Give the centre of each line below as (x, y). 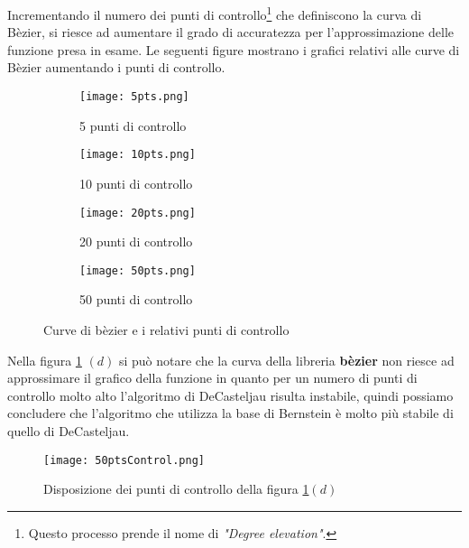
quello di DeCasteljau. (69, 431)
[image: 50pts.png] (138, 270)
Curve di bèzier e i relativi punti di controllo (166, 330)
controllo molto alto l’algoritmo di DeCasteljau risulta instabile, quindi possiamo (230, 395)
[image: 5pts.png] (134, 97)
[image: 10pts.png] (138, 155)
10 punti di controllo (136, 183)
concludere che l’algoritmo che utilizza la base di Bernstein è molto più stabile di (230, 413)
